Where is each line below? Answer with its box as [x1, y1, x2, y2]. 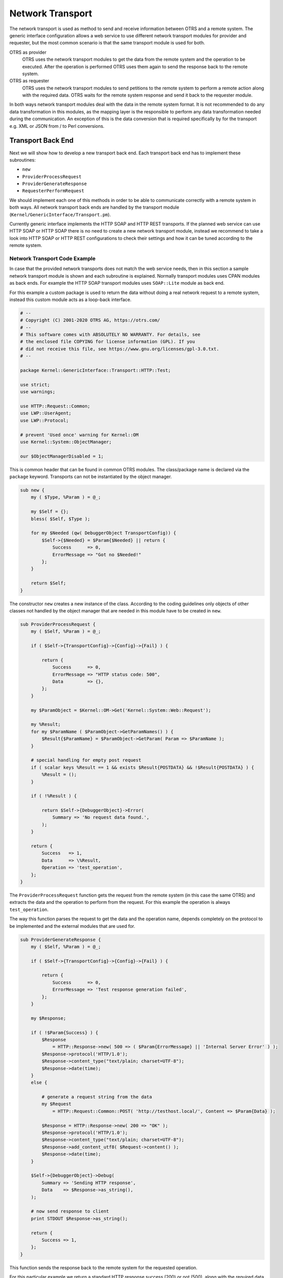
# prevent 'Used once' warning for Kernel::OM [20, 432, 139, 438]
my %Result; [31, 721, 61, 727]
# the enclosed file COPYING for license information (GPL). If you [20, 339, 195, 345]
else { [31, 1080, 47, 1086]
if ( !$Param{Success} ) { [31, 1030, 99, 1035]
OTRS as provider [9, 49, 47, 55]
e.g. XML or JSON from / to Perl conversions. [9, 123, 105, 129]
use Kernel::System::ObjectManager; [20, 439, 112, 445]
